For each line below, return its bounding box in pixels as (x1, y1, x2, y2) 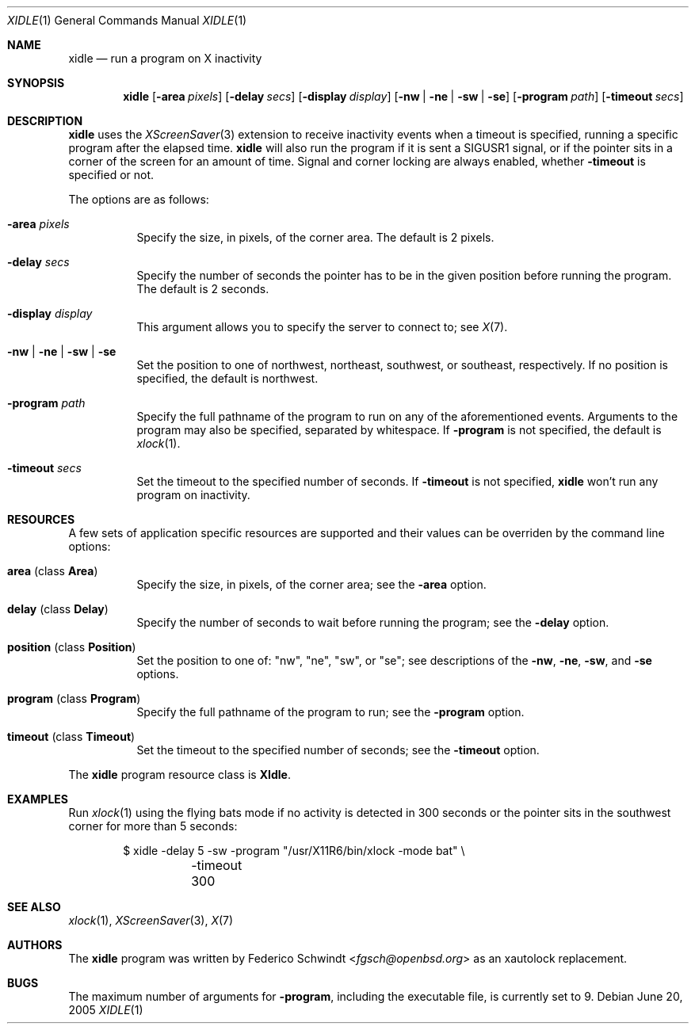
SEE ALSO (7, 900, 61, 914)
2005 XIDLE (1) (68, 1003, 143, 1017)
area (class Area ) (7, 564, 98, 578)
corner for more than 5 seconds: (68, 819, 238, 833)
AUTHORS (7, 938, 63, 952)
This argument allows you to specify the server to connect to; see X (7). (136, 320, 508, 334)
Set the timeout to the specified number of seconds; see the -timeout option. (136, 743, 540, 757)
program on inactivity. (136, 488, 250, 502)
